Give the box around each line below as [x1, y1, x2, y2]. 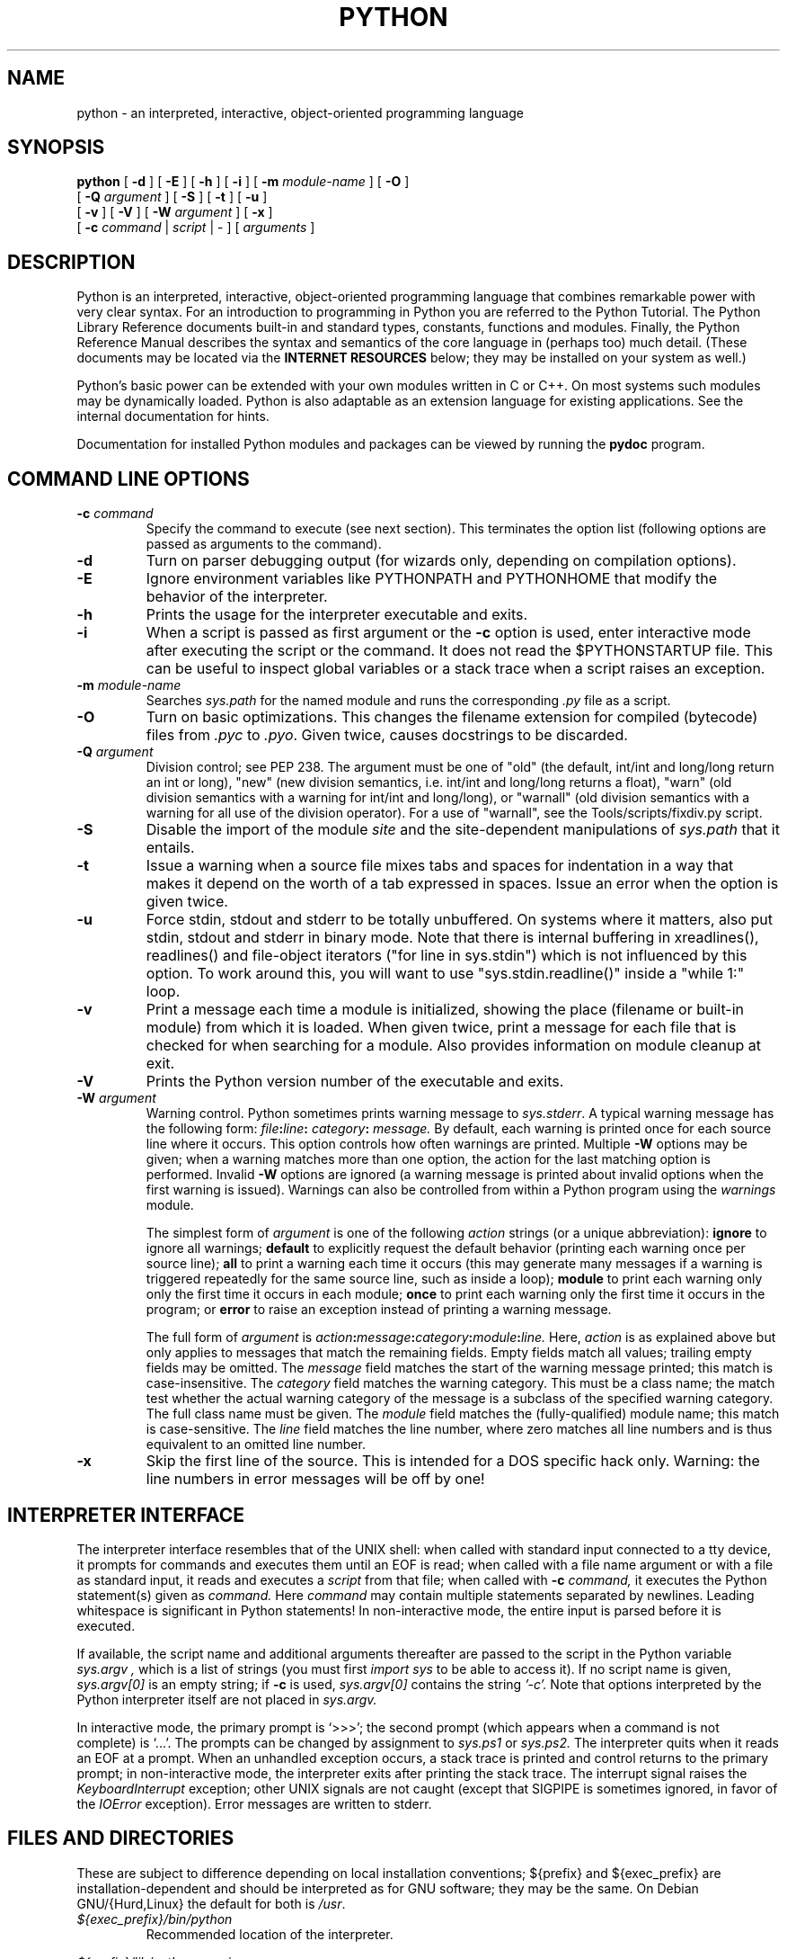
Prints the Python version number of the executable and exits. [146, 1072, 564, 1091]
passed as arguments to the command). [146, 536, 382, 552]
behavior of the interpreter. [146, 587, 328, 606]
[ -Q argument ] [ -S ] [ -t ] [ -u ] [76, 189, 268, 205]
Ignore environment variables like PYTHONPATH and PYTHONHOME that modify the [146, 569, 717, 588]
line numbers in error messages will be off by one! [146, 1470, 485, 1489]
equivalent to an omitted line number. [146, 1436, 366, 1453]
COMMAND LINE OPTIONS [7, 467, 250, 490]
